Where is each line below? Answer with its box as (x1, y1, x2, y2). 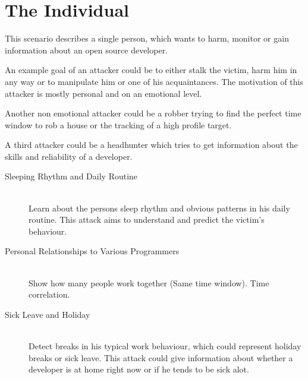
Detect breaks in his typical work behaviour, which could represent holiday (29, 340, 301, 352)
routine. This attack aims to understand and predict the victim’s (29, 213, 265, 226)
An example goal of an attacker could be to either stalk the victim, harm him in (5, 64, 297, 76)
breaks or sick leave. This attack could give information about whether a (29, 351, 293, 364)
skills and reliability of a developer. (5, 150, 133, 162)
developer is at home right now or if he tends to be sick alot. (29, 363, 249, 375)
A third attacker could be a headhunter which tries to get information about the (5, 138, 298, 151)
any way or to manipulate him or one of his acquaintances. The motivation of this (5, 75, 303, 87)
